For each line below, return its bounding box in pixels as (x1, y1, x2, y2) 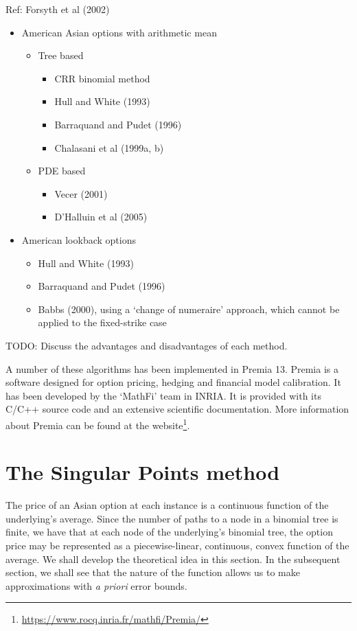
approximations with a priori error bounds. (5, 578, 187, 593)
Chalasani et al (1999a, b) (54, 140, 164, 154)
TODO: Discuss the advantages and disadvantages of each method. (5, 338, 288, 352)
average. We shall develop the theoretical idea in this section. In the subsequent (5, 551, 341, 566)
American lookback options (21, 232, 136, 246)
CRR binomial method (54, 71, 150, 85)
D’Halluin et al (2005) (54, 209, 148, 224)
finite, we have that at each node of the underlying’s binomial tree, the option (5, 525, 333, 539)
